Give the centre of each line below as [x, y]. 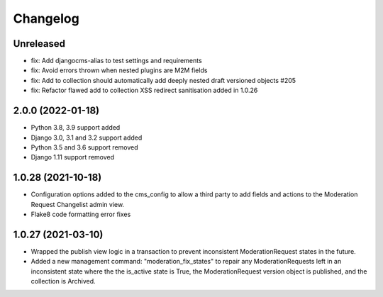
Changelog [46, 18]
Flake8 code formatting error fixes [81, 214]
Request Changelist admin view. [77, 204]
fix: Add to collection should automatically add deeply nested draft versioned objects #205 [163, 80]
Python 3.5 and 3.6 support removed [84, 147]
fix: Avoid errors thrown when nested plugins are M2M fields [119, 70]
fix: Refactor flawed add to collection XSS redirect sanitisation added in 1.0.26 [144, 90]
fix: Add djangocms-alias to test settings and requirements [116, 61]
